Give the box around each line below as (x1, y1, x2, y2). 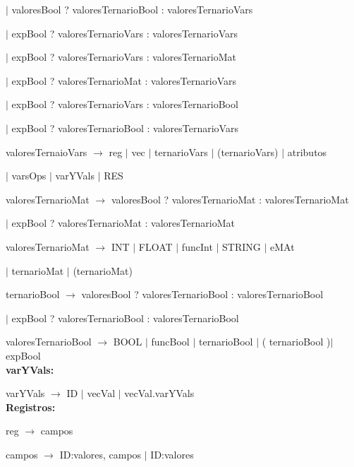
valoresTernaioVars (6, 144, 87, 159)
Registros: (6, 399, 56, 414)
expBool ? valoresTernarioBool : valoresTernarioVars (11, 120, 238, 135)
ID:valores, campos (59, 447, 142, 461)
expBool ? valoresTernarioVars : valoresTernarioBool (11, 97, 238, 112)
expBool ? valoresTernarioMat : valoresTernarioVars (11, 73, 236, 88)
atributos (287, 144, 327, 159)
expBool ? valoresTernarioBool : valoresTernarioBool (11, 310, 239, 325)
